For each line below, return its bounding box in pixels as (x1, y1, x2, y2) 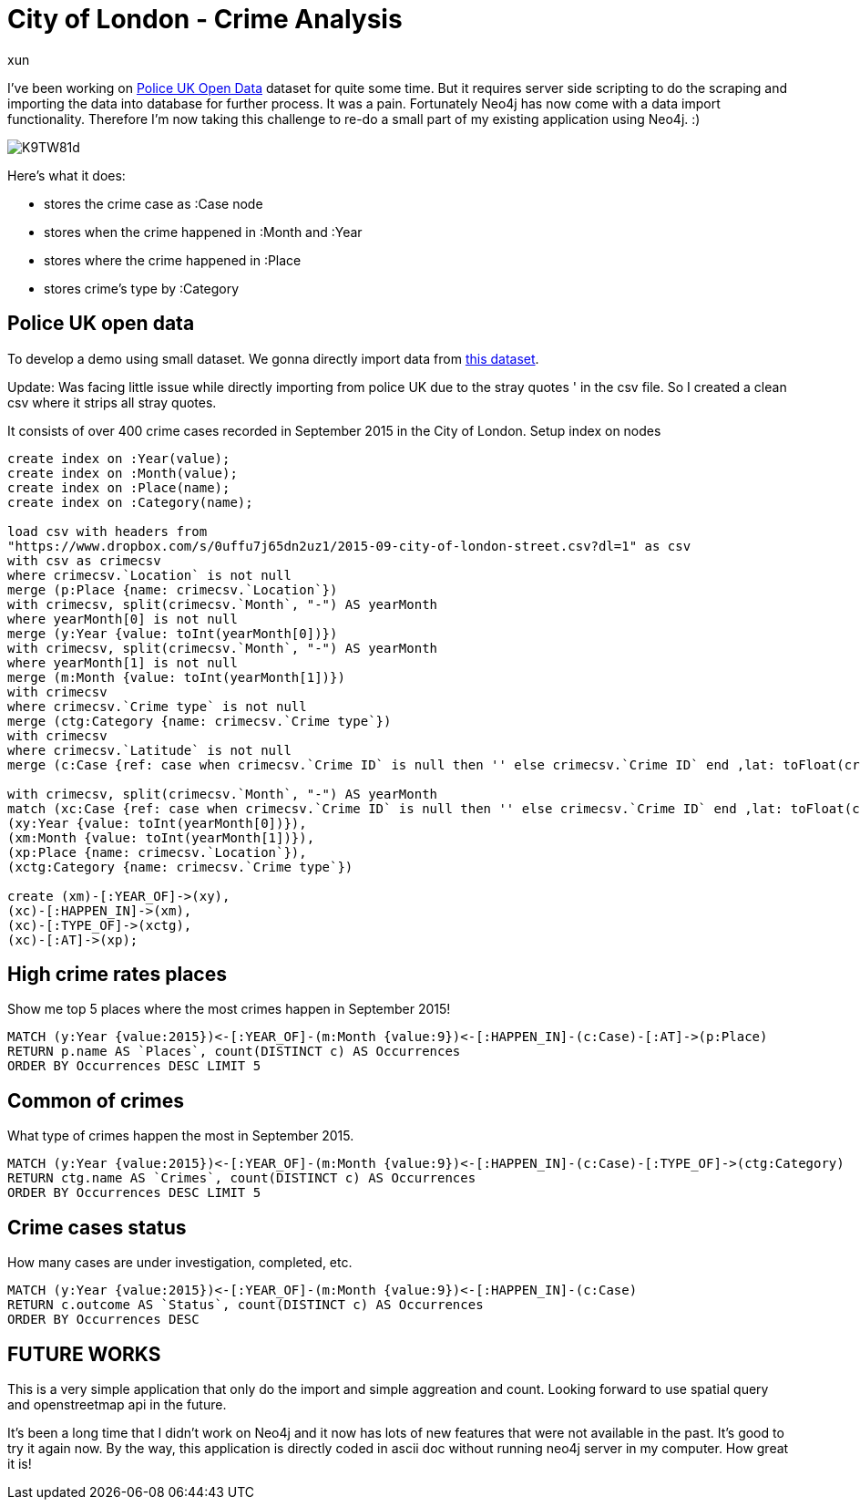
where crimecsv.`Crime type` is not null (7, 698, 307, 714)
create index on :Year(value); (7, 450, 230, 466)
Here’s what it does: (7, 167, 126, 183)
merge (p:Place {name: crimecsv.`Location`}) (7, 582, 338, 597)
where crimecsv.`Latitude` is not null (7, 742, 292, 758)
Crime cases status (7, 1215, 187, 1239)
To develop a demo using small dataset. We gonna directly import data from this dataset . (7, 350, 539, 366)
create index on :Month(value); (7, 465, 238, 480)
